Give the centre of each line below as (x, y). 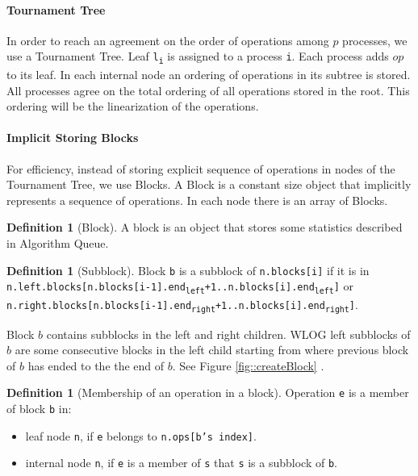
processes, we (375, 40)
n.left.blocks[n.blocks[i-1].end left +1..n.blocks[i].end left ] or (180, 287)
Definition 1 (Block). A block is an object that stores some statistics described (205, 227)
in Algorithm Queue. (58, 243)
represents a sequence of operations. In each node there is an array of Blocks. (197, 200)
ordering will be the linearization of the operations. (133, 106)
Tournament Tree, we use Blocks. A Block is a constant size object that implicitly (209, 184)
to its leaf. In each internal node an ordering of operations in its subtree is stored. (209, 75)
